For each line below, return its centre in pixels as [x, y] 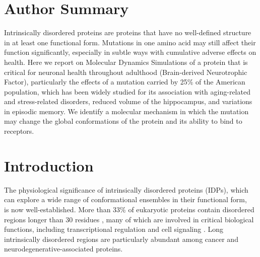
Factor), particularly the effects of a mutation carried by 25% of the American [125, 82]
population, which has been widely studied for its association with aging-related [127, 91]
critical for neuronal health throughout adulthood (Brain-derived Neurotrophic [126, 72]
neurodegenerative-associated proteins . [63, 249]
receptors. [19, 131]
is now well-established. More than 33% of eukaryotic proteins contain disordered [129, 209]
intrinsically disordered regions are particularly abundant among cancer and [121, 239]
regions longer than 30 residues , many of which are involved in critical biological [129, 219]
